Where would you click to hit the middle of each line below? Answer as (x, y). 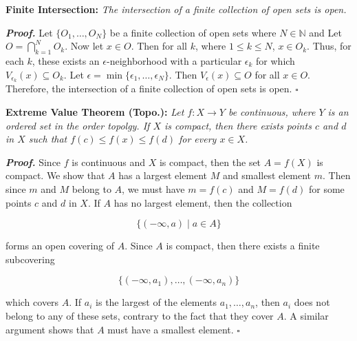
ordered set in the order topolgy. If (78, 125)
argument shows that (50, 329)
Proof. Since (33, 162)
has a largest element (163, 175)
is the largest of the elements (156, 302)
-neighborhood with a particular (174, 60)
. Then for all (159, 46)
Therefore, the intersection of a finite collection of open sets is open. (149, 89)
